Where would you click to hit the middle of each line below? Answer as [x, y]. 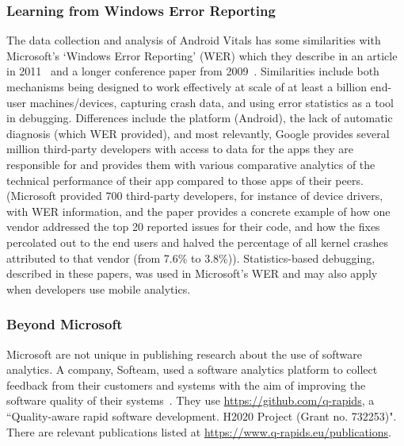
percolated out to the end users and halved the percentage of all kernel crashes [197, 242]
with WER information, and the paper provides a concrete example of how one [198, 211]
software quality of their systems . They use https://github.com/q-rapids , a [191, 400]
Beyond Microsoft [65, 324]
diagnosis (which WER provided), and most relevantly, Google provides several [198, 133]
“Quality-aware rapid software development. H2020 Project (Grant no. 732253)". [202, 415]
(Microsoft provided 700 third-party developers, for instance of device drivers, [195, 196]
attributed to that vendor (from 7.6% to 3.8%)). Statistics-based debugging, [191, 258]
